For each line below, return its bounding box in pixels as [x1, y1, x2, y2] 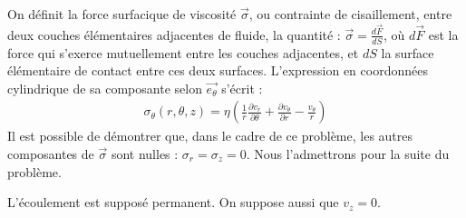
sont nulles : [111, 144, 179, 163]
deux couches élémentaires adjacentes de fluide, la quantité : [7, 25, 341, 44]
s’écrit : [221, 78, 263, 97]
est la [428, 25, 459, 44]
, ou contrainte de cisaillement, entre [248, 5, 452, 23]
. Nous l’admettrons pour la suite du [246, 144, 450, 163]
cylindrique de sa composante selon [7, 78, 202, 97]
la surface [381, 43, 434, 62]
